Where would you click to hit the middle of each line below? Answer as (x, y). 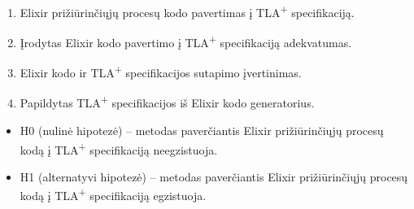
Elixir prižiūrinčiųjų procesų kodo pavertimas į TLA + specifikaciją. (187, 11)
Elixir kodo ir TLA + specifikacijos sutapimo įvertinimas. (161, 72)
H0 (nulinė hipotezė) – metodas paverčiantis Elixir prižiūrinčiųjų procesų (202, 130)
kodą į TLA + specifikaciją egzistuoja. (113, 194)
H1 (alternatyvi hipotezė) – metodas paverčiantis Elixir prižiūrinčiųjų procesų (214, 176)
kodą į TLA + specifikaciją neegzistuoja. (119, 148)
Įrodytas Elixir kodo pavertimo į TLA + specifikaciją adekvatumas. (186, 41)
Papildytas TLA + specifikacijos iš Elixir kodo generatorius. (167, 102)
